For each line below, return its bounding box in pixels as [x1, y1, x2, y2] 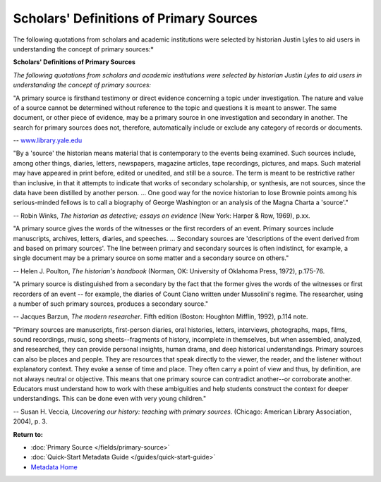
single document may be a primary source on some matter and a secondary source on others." [13, 254, 289, 262]
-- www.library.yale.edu [13, 136, 83, 144]
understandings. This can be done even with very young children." [13, 395, 207, 403]
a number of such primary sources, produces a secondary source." [13, 299, 209, 308]
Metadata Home [30, 462, 78, 471]
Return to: [13, 430, 44, 438]
